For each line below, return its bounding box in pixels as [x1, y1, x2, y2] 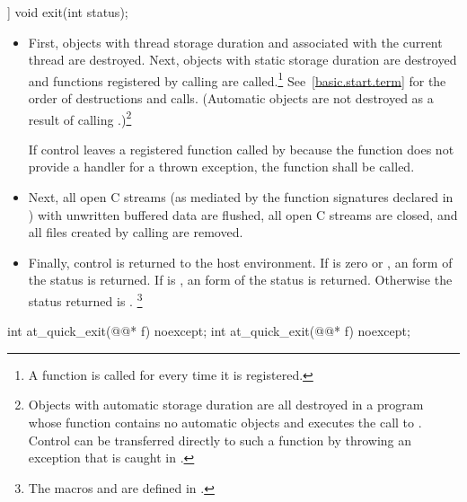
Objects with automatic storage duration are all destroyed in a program [28, 395, 424, 414]
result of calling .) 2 [28, 107, 132, 128]
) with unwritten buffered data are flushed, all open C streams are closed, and [28, 205, 458, 224]
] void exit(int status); [7, 3, 128, 21]
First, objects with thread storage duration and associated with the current [28, 32, 443, 51]
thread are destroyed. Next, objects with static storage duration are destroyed [28, 50, 457, 69]
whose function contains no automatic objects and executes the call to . [28, 413, 422, 432]
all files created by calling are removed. [28, 223, 243, 242]
